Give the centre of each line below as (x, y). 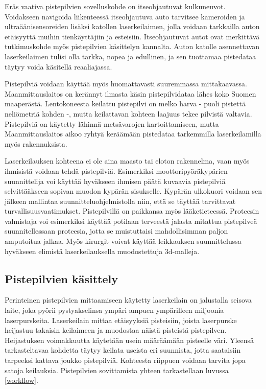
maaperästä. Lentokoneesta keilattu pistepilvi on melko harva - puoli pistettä (125, 104)
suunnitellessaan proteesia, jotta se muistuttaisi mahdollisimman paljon (116, 231)
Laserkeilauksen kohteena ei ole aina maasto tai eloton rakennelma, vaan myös (127, 161)
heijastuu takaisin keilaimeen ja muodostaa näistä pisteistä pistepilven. (116, 330)
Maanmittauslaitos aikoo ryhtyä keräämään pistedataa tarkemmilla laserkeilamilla (133, 134)
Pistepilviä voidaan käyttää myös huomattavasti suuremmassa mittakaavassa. (126, 84)
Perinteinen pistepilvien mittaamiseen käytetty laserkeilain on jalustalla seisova (128, 300)
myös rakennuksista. (36, 143)
